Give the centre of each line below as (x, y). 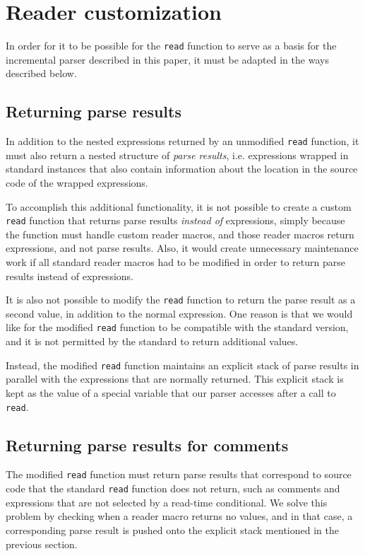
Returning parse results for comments (147, 445)
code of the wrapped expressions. (77, 183)
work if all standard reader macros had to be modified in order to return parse (175, 262)
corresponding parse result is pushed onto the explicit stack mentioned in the (172, 529)
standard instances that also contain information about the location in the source (182, 169)
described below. (41, 73)
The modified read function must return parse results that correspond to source (179, 474)
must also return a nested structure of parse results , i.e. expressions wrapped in (177, 155)
